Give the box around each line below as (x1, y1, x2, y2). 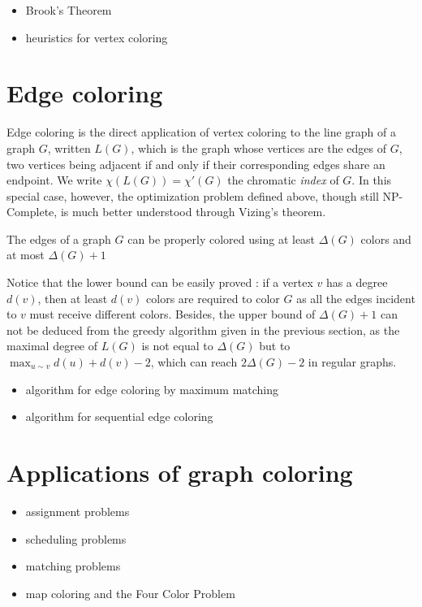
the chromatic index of (227, 171, 339, 189)
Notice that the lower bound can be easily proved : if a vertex (6, 274, 313, 291)
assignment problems (25, 502, 130, 519)
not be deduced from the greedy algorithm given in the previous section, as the (6, 321, 400, 338)
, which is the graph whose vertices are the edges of (131, 139, 386, 156)
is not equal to (141, 337, 213, 354)
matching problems (25, 557, 121, 574)
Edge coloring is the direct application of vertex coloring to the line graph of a (6, 124, 396, 141)
